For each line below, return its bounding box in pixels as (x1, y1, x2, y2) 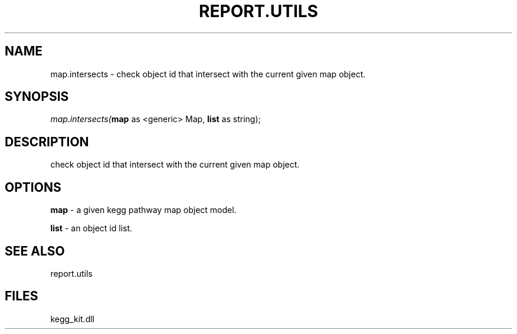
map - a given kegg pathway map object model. (50, 205, 237, 215)
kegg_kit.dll (50, 313, 94, 324)
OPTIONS (5, 179, 61, 195)
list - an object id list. (50, 223, 133, 234)
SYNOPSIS (5, 89, 69, 104)
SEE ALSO (5, 243, 65, 258)
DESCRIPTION (5, 134, 89, 149)
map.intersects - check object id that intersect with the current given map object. (50, 68, 366, 79)
